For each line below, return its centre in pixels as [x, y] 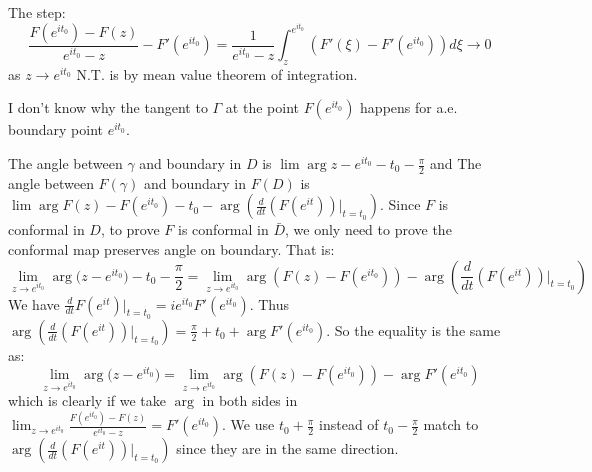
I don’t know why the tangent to [108, 107]
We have [34, 303]
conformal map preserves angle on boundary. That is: [171, 249]
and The [455, 163]
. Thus [269, 303]
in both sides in [250, 400]
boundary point [55, 129]
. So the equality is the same [413, 329]
